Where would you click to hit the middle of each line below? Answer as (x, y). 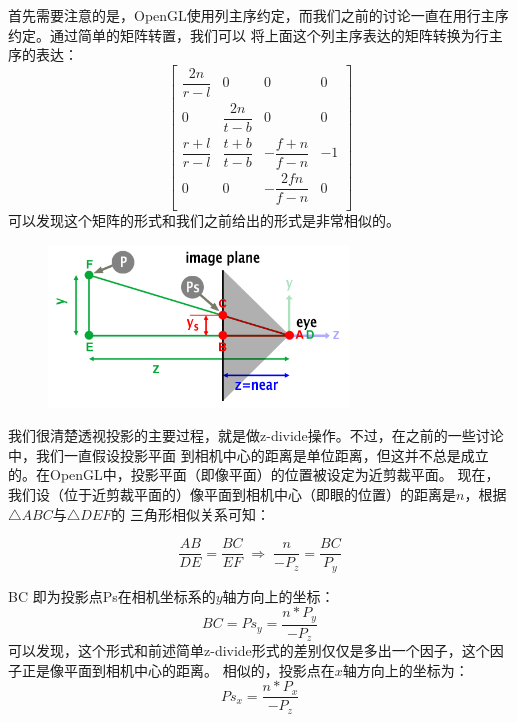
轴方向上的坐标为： (405, 669)
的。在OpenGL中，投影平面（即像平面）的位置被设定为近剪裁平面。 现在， (254, 474)
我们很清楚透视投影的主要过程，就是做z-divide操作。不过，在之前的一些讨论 (256, 435)
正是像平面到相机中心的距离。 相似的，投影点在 (178, 669)
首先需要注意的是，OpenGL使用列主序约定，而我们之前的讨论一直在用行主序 (258, 15)
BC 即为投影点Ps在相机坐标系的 (112, 595)
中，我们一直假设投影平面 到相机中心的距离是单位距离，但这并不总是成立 (248, 454)
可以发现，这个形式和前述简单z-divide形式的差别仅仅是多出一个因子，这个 (249, 650)
